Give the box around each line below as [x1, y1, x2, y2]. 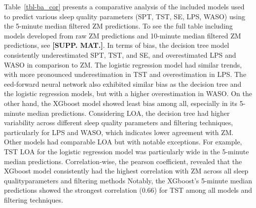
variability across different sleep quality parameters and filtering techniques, [4, 117, 233, 128]
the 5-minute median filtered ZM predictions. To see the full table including [4, 21, 233, 31]
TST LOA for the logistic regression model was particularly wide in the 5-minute [4, 146, 249, 156]
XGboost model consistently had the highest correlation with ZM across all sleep [4, 166, 249, 176]
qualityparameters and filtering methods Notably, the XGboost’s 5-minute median [4, 175, 253, 185]
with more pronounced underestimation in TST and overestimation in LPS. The [4, 69, 247, 79]
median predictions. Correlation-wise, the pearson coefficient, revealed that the [4, 156, 242, 166]
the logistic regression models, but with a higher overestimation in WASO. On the [4, 88, 252, 99]
